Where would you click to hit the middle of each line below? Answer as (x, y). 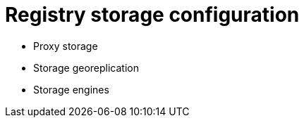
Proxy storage (66, 46)
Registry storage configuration (152, 15)
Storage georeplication (86, 67)
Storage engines (71, 89)
